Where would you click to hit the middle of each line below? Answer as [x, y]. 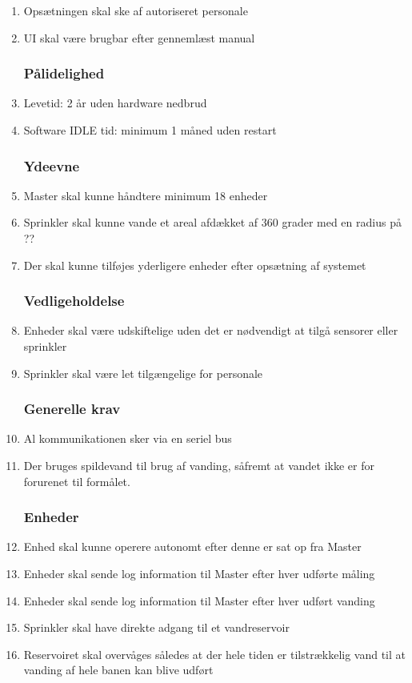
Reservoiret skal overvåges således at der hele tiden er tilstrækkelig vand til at [215, 654]
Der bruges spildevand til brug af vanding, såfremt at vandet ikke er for [199, 465]
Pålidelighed [64, 73]
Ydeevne [52, 165]
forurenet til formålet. [77, 481]
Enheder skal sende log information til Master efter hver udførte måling [199, 573]
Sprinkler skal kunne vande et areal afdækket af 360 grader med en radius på [212, 222]
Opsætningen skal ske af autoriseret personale [136, 10]
